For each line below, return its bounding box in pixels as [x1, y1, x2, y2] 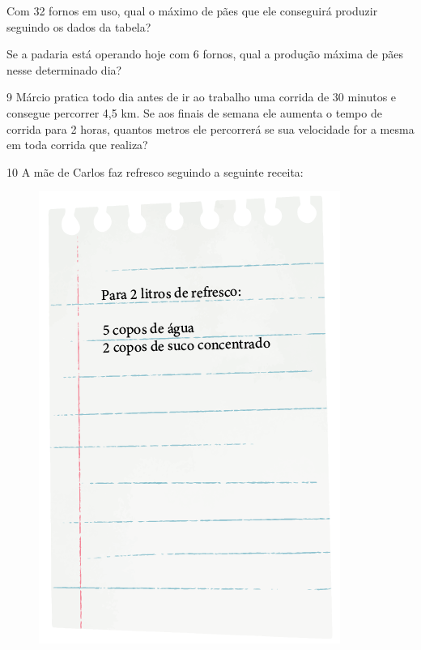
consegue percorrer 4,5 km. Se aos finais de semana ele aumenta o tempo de [6, 104, 382, 121]
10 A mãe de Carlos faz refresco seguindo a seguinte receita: [6, 163, 304, 180]
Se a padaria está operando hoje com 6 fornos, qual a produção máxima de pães [6, 45, 403, 62]
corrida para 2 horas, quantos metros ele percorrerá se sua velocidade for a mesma [6, 120, 415, 137]
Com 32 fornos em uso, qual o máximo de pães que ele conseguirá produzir [6, 2, 378, 19]
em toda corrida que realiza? [6, 136, 148, 153]
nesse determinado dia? [6, 61, 122, 78]
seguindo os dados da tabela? [6, 18, 151, 35]
